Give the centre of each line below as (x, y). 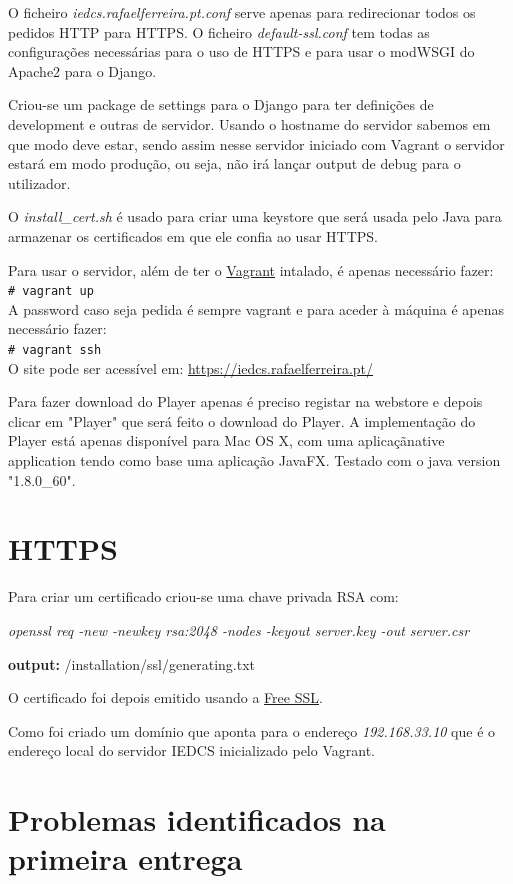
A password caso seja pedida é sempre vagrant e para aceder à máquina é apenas (256, 308)
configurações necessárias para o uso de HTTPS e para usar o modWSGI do (241, 51)
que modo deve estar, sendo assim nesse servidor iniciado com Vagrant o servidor (256, 143)
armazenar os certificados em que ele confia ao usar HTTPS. (193, 235)
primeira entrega (125, 858)
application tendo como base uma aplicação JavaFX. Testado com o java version (254, 460)
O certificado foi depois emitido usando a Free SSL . (165, 697)
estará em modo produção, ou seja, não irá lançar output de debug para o (234, 163)
